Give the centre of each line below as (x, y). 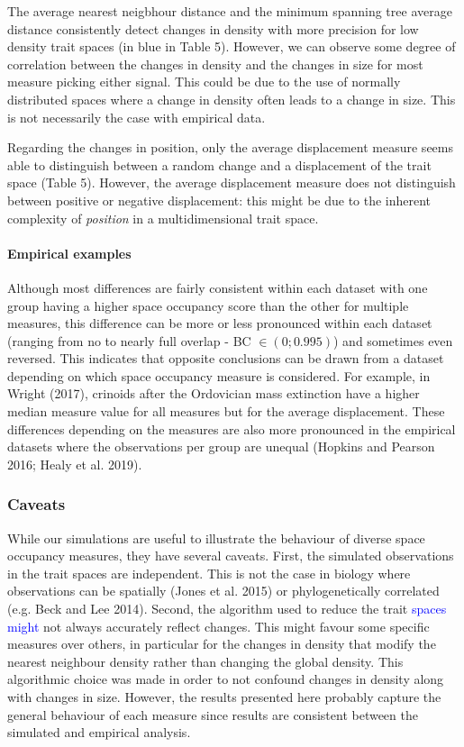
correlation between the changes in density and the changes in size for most (215, 64)
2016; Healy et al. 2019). (75, 464)
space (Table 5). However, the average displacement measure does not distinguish (232, 182)
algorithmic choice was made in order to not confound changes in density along (226, 679)
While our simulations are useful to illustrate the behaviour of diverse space (216, 537)
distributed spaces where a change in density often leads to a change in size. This (232, 99)
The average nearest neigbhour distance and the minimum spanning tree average (230, 11)
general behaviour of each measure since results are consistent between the (213, 714)
